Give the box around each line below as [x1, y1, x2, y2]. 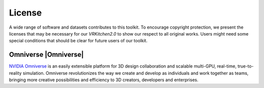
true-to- [237, 63, 254, 69]
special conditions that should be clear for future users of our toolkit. [9, 38, 148, 44]
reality [9, 70, 22, 76]
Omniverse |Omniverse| [9, 51, 84, 59]
